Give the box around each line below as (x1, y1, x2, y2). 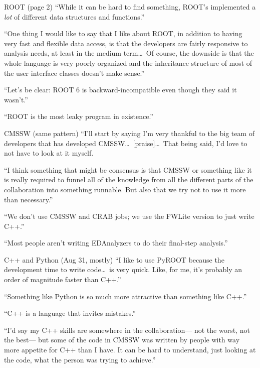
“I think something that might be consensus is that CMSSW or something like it (4, 164, 252, 175)
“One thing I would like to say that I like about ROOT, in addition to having (4, 28, 242, 39)
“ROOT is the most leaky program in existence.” (4, 111, 153, 121)
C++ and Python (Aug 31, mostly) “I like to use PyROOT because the (4, 254, 224, 265)
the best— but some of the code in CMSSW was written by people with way (4, 334, 240, 345)
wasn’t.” (4, 94, 28, 104)
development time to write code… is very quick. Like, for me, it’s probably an (4, 264, 242, 275)
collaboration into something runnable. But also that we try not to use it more (4, 184, 246, 194)
